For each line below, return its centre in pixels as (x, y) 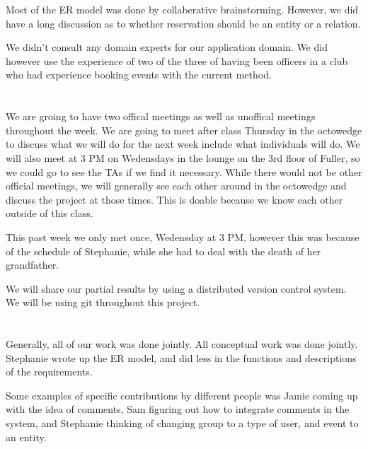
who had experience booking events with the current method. (139, 75)
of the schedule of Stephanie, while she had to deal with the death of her (163, 251)
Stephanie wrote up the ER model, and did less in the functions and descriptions (181, 357)
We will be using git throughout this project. (103, 302)
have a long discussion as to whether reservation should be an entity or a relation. (183, 23)
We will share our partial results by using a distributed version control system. (176, 288)
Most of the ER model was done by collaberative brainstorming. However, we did (182, 9)
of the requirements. (49, 372)
